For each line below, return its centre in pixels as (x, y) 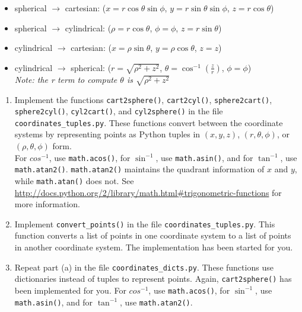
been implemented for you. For (70, 290)
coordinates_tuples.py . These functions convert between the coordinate (149, 122)
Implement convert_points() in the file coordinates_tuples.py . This (145, 223)
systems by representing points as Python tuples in (107, 134)
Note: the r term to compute (66, 79)
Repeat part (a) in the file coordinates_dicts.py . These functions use (144, 267)
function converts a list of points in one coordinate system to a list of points (153, 235)
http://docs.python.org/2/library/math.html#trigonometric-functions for (148, 192)
